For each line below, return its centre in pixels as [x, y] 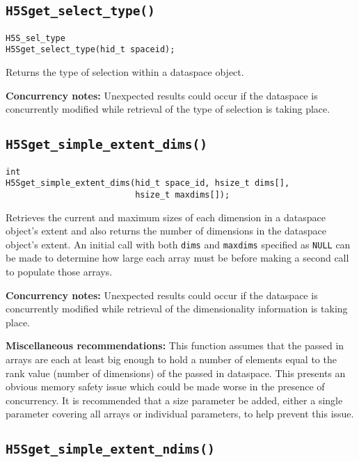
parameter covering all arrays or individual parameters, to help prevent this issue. [180, 414]
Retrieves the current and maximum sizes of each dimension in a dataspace [166, 217]
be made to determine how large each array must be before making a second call [177, 258]
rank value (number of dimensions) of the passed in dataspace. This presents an [176, 373]
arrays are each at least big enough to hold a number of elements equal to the [171, 359]
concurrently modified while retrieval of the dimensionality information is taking [177, 309]
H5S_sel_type [35, 38]
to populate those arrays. [59, 272]
